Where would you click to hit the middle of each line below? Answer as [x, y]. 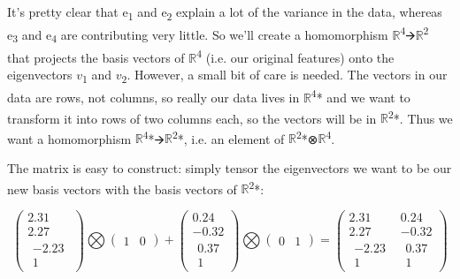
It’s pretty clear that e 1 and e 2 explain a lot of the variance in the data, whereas [225, 13]
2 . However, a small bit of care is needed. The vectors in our [284, 75]
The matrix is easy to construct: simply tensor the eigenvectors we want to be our [230, 168]
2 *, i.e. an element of [228, 137]
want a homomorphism [69, 138]
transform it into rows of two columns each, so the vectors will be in [192, 118]
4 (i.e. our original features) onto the [295, 56]
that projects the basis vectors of [96, 57]
